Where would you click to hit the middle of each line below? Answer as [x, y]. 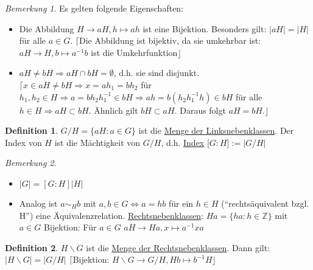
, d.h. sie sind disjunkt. [156, 73]
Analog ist [38, 203]
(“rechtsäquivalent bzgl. [265, 203]
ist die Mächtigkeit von [97, 142]
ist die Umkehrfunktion [134, 52]
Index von [23, 142]
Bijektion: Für [70, 227]
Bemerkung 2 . [31, 163]
